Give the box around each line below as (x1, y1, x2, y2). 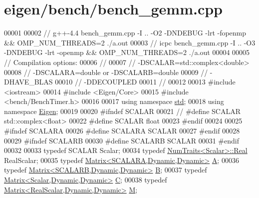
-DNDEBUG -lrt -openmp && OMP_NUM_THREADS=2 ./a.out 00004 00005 (4, 47, 250, 57)
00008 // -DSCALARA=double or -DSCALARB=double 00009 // (4, 66, 208, 77)
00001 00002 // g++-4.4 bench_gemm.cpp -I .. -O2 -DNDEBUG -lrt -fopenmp (4, 27, 247, 38)
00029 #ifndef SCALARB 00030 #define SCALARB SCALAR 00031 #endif (4, 135, 239, 145)
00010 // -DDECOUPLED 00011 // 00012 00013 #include (55, 76, 236, 87)
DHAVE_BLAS (4, 76, 53, 87)
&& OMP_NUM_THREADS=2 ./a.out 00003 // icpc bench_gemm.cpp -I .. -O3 (4, 37, 256, 47)
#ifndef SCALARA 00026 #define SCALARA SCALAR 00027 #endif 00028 (4, 125, 240, 136)
